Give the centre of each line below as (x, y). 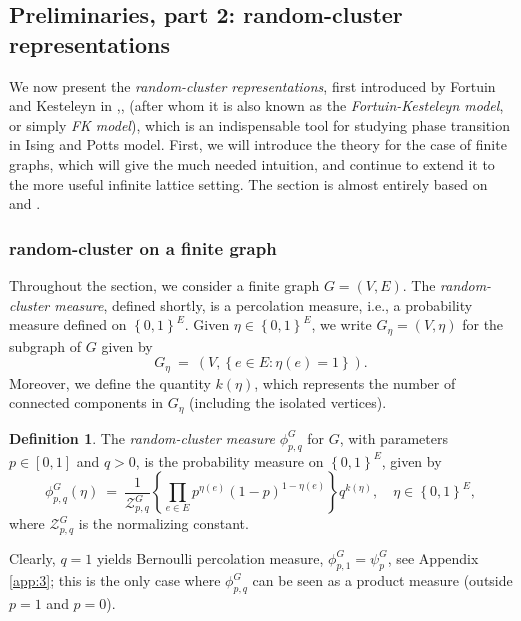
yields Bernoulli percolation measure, (210, 557)
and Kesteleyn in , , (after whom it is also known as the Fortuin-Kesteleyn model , (256, 105)
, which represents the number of (355, 382)
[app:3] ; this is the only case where (115, 580)
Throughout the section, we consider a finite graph (164, 284)
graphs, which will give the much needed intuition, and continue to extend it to (252, 163)
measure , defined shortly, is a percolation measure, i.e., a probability (263, 304)
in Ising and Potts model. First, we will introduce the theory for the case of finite (258, 144)
